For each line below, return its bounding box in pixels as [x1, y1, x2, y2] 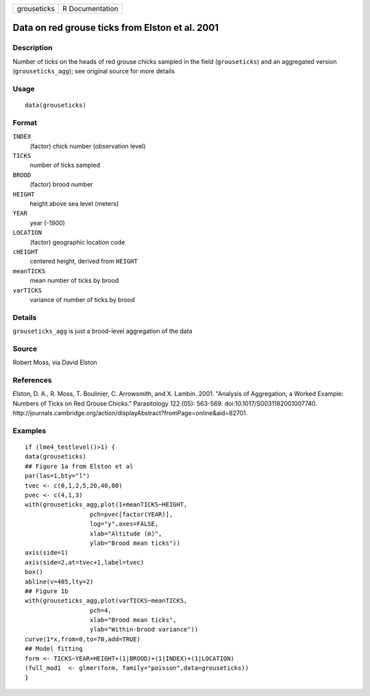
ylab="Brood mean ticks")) [89, 539, 181, 547]
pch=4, [89, 606, 112, 614]
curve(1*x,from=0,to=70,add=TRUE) [25, 635, 140, 643]
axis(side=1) [25, 549, 69, 557]
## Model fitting [25, 645, 83, 653]
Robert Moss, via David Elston [12, 358, 97, 367]
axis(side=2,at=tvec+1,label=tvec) [25, 558, 145, 566]
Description [12, 43, 53, 53]
